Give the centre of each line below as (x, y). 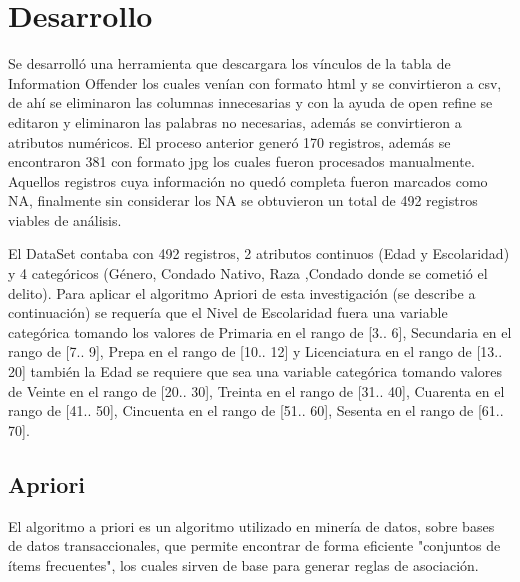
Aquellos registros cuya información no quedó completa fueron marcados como (248, 180)
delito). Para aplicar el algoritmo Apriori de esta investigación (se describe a (242, 292)
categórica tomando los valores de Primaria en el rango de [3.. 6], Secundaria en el (260, 331)
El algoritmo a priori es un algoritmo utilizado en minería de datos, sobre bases (251, 525)
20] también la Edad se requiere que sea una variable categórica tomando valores (255, 371)
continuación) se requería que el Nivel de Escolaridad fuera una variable (228, 312)
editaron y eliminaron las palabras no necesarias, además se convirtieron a (235, 121)
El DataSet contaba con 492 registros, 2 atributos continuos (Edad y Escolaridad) (259, 253)
